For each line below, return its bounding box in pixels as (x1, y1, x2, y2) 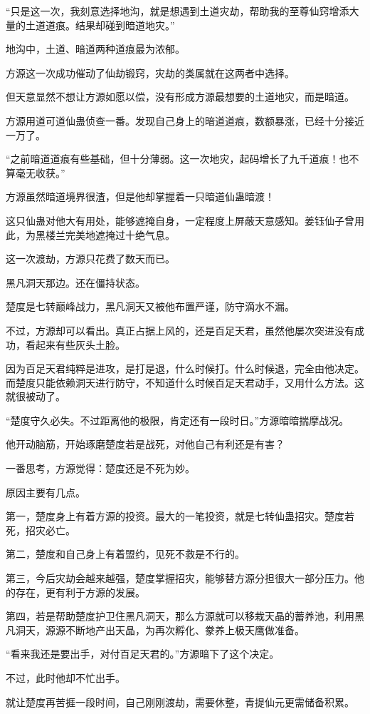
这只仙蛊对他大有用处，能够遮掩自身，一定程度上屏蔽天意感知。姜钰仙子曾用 (6, 213, 364, 228)
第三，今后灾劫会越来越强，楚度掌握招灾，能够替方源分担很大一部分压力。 (6, 571, 354, 586)
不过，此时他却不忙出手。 (6, 670, 125, 685)
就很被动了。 (6, 389, 65, 404)
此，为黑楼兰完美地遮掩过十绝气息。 (6, 227, 175, 242)
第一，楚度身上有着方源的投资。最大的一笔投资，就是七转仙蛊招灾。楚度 (6, 509, 344, 524)
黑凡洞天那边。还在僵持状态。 (6, 275, 145, 290)
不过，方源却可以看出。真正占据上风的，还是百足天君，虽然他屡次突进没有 (6, 322, 354, 337)
